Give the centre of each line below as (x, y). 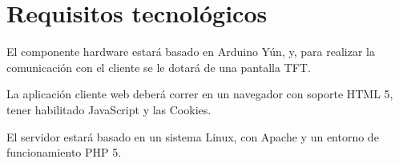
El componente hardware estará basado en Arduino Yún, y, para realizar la (191, 52)
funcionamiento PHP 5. (64, 152)
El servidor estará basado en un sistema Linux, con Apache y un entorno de (193, 136)
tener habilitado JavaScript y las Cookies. (109, 109)
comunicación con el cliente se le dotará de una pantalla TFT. (159, 67)
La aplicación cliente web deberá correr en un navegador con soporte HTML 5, (200, 94)
